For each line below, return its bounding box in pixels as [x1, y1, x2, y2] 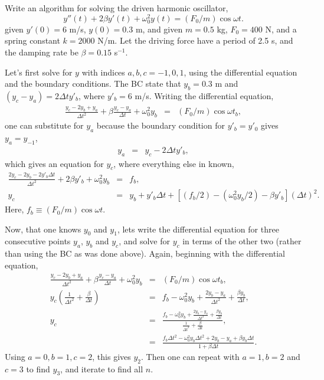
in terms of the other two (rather [182, 235, 302, 247]
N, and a [265, 22, 297, 35]
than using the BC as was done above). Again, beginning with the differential [5, 247, 285, 260]
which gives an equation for [5, 157, 104, 169]
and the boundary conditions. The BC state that [5, 77, 181, 90]
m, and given [135, 22, 183, 35]
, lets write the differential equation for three [117, 222, 279, 235]
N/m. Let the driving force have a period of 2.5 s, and [97, 34, 293, 47]
